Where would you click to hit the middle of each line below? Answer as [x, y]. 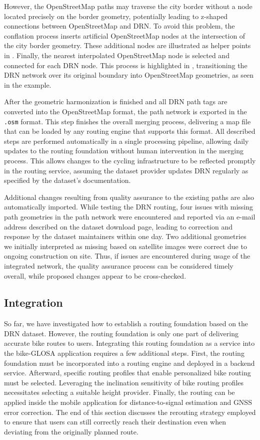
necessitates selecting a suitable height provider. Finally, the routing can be [119, 392]
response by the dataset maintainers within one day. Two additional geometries [125, 236]
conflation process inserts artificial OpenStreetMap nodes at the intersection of [125, 35]
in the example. [28, 84]
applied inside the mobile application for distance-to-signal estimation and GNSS [128, 402]
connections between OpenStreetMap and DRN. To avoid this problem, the [119, 26]
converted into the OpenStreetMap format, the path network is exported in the [125, 111]
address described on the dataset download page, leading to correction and [118, 226]
